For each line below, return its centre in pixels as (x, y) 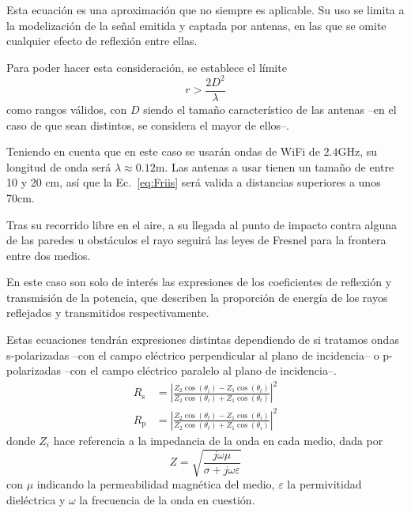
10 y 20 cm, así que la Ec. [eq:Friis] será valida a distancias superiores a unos (194, 182)
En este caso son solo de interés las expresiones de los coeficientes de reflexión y (199, 282)
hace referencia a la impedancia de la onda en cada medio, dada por (218, 440)
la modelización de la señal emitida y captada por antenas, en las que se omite (196, 25)
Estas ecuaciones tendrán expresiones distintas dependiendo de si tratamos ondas (203, 339)
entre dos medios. (49, 255)
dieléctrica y (36, 499)
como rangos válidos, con (67, 109)
